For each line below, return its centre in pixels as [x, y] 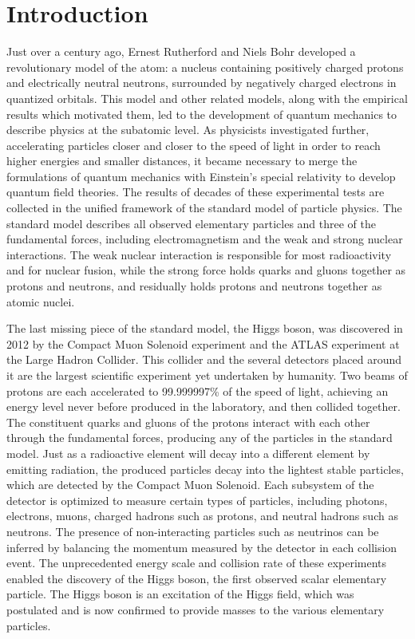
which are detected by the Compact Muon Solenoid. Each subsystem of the [190, 485]
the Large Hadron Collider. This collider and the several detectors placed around [204, 359]
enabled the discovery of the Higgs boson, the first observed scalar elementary [197, 578]
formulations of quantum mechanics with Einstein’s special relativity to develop [201, 176]
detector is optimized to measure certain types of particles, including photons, [197, 500]
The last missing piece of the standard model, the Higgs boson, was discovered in [205, 328]
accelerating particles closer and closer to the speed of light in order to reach [194, 145]
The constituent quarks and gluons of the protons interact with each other [188, 422]
